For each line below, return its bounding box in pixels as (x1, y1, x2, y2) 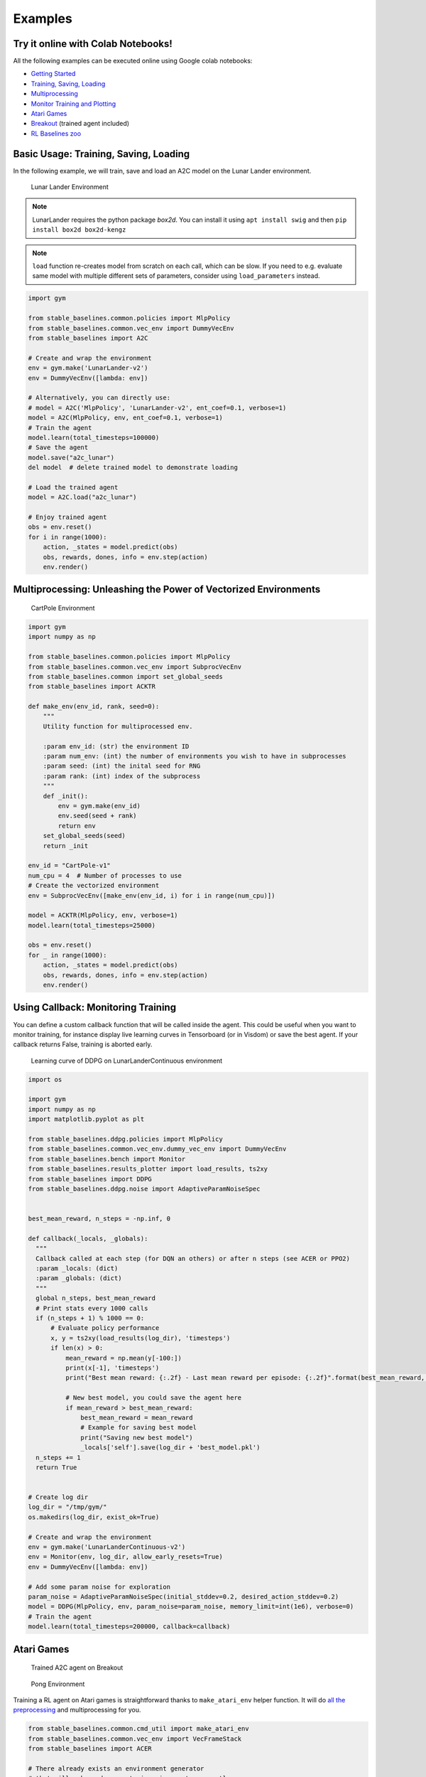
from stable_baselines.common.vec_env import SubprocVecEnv (28, 662, 242, 671)
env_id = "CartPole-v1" (28, 861, 111, 870)
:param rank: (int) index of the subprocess (43, 772, 201, 780)
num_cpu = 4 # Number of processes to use (28, 871, 182, 879)
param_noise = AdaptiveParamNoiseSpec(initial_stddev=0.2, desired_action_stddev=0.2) (28, 1592, 339, 1601)
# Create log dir (28, 1493, 89, 1501)
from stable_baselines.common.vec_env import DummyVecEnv (28, 324, 234, 332)
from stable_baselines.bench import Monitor (28, 1155, 186, 1163)
